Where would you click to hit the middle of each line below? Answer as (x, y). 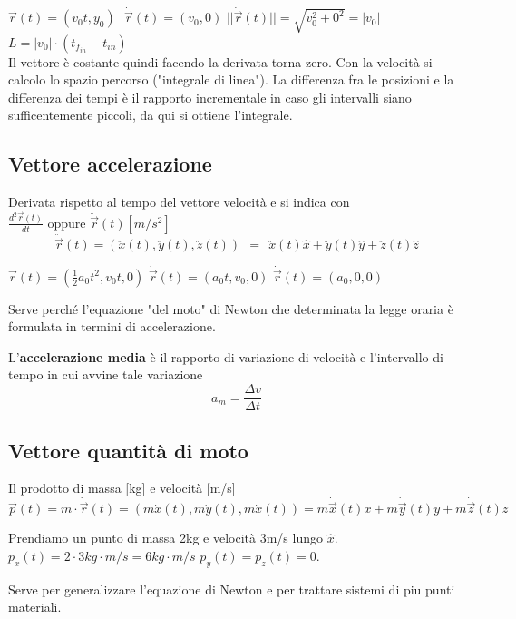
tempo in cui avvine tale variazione (106, 374)
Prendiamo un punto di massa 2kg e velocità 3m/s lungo (166, 538)
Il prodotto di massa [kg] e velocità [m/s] (122, 488)
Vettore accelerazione (110, 164)
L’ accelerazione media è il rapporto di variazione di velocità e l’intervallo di (226, 356)
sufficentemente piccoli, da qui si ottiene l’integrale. (151, 115)
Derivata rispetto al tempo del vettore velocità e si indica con (179, 202)
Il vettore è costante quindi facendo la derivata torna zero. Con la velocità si (220, 61)
